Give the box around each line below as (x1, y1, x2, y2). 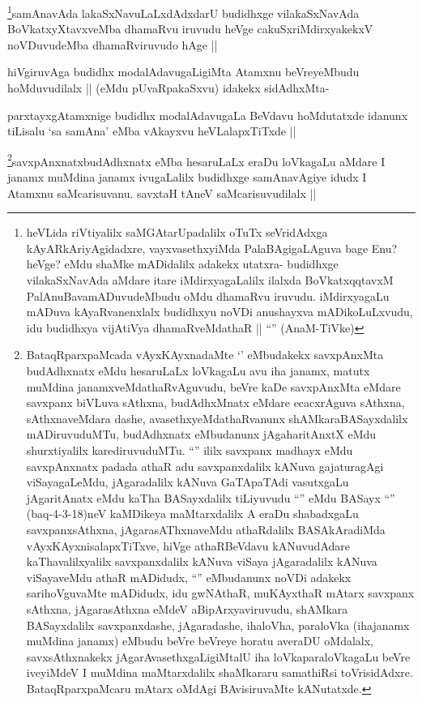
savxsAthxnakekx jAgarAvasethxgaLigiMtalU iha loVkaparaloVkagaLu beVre (26, 648, 411, 665)
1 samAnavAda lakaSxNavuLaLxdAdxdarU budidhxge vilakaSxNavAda (7, 2, 360, 21)
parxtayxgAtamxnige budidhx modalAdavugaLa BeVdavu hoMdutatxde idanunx (7, 106, 408, 123)
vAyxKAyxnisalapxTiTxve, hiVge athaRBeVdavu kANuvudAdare (26, 537, 350, 554)
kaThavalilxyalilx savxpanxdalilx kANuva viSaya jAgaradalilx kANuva (26, 553, 377, 570)
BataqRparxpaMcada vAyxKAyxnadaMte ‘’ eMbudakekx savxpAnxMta (26, 346, 384, 363)
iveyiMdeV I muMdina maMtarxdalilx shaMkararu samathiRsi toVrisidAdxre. (26, 664, 413, 681)
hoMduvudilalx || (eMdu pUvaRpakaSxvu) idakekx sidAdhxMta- (7, 79, 330, 96)
